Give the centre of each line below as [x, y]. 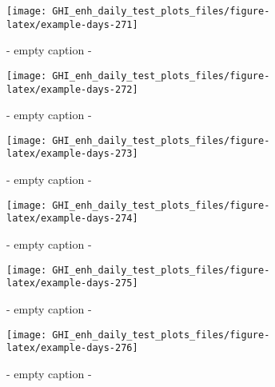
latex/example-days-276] [72, 348]
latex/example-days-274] [72, 219]
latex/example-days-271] [72, 24]
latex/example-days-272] [72, 89]
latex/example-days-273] [72, 154]
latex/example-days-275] [72, 283]
